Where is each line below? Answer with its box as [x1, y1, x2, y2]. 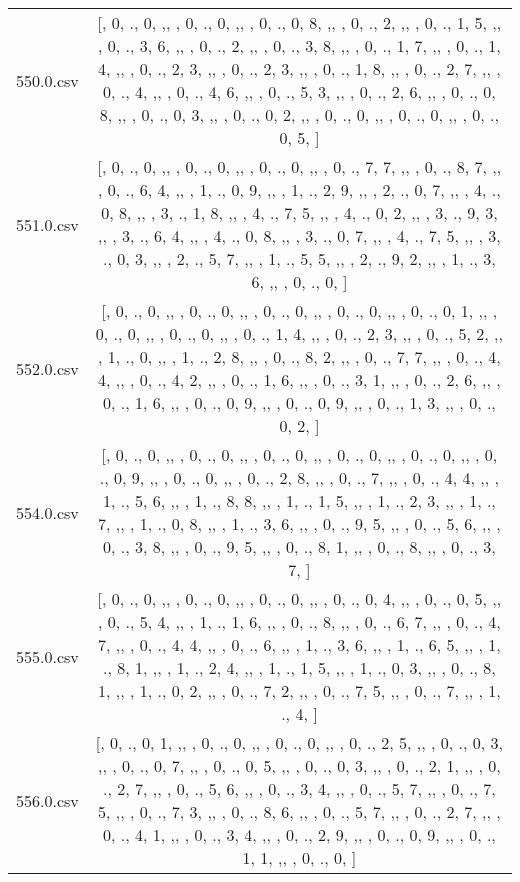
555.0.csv [16, 644, 79, 668]
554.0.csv [16, 500, 79, 524]
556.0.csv [16, 788, 79, 812]
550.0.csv [16, 68, 79, 92]
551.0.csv [16, 212, 79, 236]
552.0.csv [16, 356, 79, 380]
